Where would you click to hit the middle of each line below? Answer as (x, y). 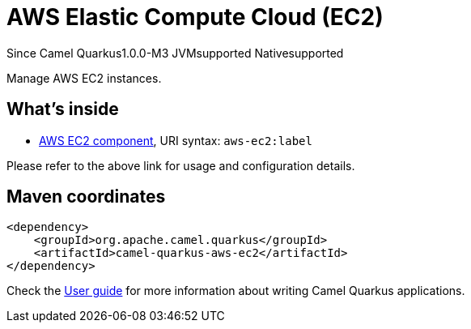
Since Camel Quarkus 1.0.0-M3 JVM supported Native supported (175, 53)
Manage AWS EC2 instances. (84, 78)
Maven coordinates (86, 197)
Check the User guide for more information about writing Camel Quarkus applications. (236, 291)
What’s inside (63, 109)
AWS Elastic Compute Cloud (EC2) (195, 17)
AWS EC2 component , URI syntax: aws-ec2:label (176, 140)
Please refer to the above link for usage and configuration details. (181, 165)
